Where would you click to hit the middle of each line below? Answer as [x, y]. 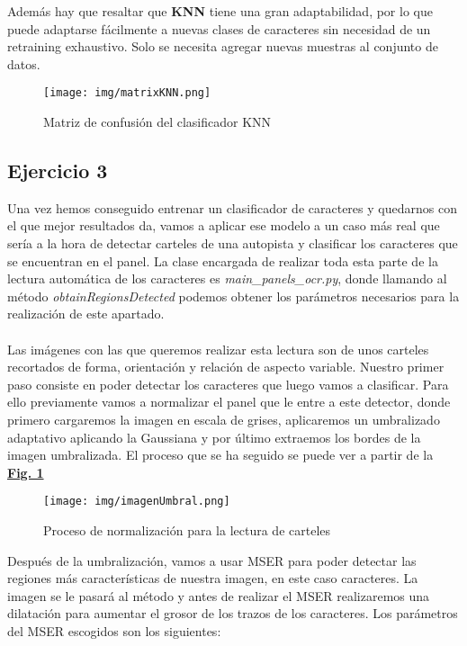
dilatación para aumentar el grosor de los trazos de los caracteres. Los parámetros [233, 613]
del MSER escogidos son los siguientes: [114, 630]
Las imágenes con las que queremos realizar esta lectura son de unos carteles [218, 349]
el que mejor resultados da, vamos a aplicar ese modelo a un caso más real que [224, 225]
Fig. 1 [26, 472]
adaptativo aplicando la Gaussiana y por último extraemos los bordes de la [214, 437]
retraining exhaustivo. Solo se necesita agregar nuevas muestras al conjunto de [223, 46]
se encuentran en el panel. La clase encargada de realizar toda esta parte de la [223, 260]
